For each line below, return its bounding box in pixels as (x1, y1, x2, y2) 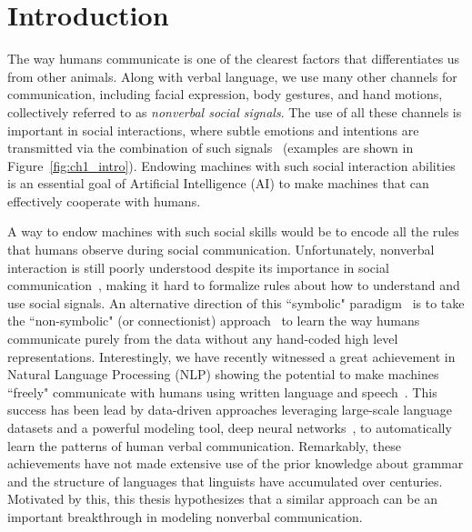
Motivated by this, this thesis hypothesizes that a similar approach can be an (7, 489, 438, 508)
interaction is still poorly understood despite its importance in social (7, 257, 389, 276)
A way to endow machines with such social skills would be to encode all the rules (7, 222, 459, 241)
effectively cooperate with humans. (7, 191, 201, 210)
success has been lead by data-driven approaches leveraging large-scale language (7, 400, 453, 419)
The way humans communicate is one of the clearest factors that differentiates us (7, 49, 460, 68)
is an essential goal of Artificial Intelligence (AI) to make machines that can (7, 174, 429, 193)
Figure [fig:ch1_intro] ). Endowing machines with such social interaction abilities (7, 156, 456, 175)
